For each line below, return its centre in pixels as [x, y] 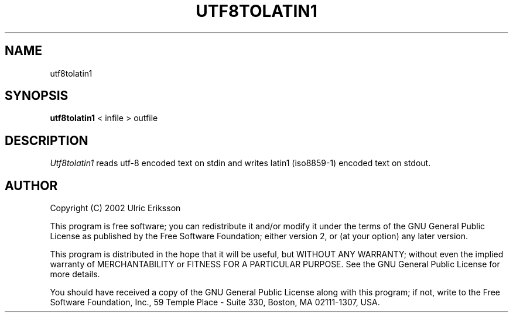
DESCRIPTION [47, 140]
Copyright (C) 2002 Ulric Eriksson [115, 208]
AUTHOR [31, 185]
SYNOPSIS [37, 96]
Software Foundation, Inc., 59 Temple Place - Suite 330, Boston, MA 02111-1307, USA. [215, 302]
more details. [75, 274]
